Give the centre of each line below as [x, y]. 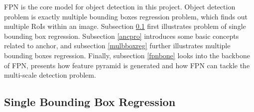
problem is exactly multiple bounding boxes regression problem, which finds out [126, 16]
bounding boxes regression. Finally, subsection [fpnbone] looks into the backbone [127, 55]
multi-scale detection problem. [50, 75]
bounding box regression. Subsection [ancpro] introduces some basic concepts [122, 36]
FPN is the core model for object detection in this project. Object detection [120, 6]
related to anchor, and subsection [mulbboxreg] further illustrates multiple [117, 46]
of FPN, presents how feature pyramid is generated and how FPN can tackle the [127, 65]
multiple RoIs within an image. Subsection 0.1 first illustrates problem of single [125, 26]
